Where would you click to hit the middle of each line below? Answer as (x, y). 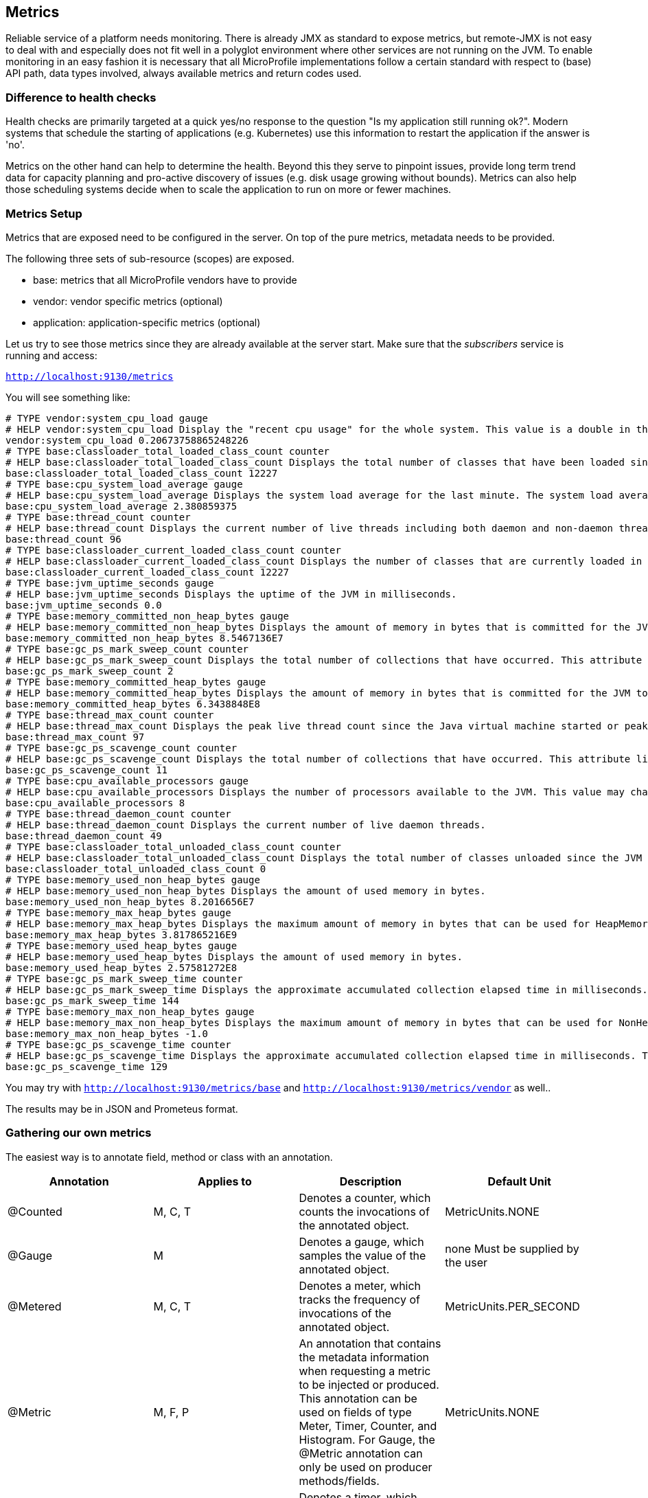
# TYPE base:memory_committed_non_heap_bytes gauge (148, 616)
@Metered (35, 1306)
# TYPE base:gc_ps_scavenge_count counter (121, 748)
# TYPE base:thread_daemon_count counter (118, 814)
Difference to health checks (81, 97)
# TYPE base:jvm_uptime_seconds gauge (110, 583)
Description (371, 1181)
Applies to (225, 1181)
